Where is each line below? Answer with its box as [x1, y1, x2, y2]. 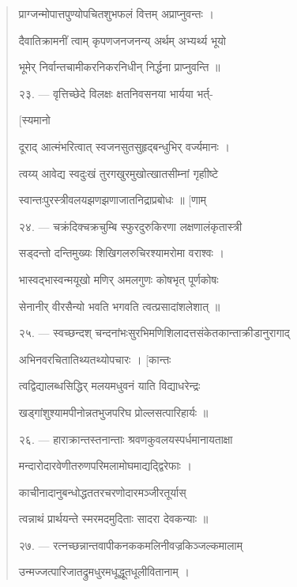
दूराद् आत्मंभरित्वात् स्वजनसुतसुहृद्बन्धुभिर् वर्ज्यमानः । [18, 138, 230, 154]
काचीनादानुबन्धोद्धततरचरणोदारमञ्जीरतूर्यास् [18, 483, 186, 500]
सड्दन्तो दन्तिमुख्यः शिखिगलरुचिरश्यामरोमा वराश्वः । [18, 244, 225, 261]
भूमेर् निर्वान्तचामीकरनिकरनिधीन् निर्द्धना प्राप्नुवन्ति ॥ [18, 59, 220, 75]
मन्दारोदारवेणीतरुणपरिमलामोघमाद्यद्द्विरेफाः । [18, 457, 193, 474]
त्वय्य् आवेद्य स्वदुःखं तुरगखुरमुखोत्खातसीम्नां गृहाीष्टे [18, 165, 219, 181]
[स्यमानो [18, 112, 51, 128]
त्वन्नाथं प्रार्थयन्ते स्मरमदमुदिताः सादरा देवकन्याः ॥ [18, 510, 209, 527]
